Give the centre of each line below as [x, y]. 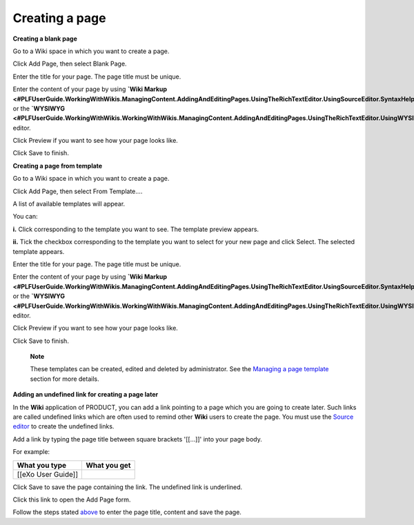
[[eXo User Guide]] [48, 474]
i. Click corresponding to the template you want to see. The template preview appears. [136, 229]
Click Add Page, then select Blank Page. [70, 64]
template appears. [39, 251]
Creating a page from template [58, 166]
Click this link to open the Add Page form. [72, 499]
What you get [108, 465]
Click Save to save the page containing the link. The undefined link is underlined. [128, 487]
